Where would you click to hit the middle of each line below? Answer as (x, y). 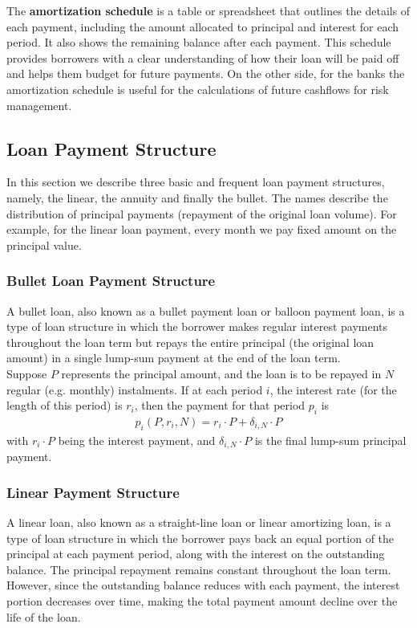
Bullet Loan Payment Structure (111, 281)
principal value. (44, 245)
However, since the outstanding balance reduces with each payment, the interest (203, 585)
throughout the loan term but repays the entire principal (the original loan (190, 342)
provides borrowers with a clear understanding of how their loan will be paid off (203, 57)
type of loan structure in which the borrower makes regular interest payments (197, 326)
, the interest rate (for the (333, 389)
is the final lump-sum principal (330, 440)
